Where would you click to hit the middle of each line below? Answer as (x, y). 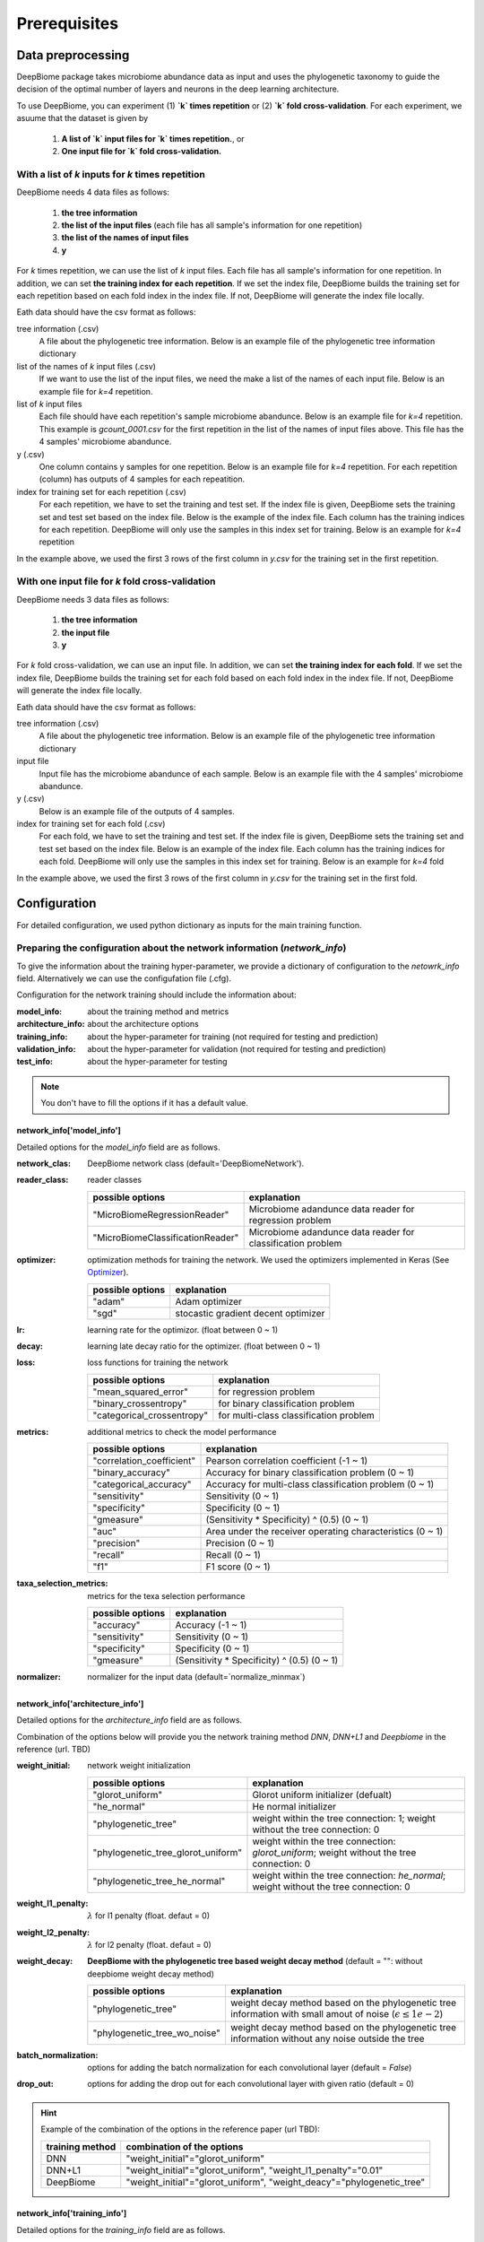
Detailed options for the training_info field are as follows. (121, 2229)
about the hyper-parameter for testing (157, 1062)
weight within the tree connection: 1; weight (344, 1818)
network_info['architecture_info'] (80, 1703)
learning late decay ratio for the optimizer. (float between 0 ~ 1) (204, 1346)
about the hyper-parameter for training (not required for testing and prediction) (233, 1037)
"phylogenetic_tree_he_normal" (159, 1881)
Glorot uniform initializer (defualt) (322, 1794)
